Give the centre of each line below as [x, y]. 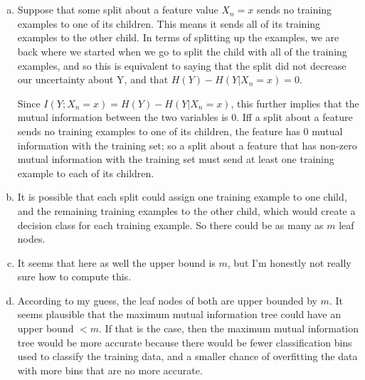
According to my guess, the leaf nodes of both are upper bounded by [167, 300]
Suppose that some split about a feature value [118, 10]
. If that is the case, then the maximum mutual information [229, 328]
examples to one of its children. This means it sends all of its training [169, 23]
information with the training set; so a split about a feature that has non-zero [187, 145]
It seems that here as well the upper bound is [116, 262]
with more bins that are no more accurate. [110, 370]
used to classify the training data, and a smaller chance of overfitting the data [187, 356]
